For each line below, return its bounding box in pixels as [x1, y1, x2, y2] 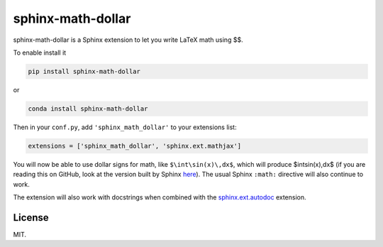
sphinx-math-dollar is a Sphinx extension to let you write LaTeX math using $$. [13, 35, 244, 44]
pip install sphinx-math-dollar [28, 67, 141, 75]
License [13, 212, 49, 224]
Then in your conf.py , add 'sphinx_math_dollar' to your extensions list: [13, 123, 237, 131]
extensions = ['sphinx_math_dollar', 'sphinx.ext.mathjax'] [28, 142, 242, 150]
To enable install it [13, 48, 67, 57]
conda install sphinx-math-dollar [28, 104, 148, 113]
